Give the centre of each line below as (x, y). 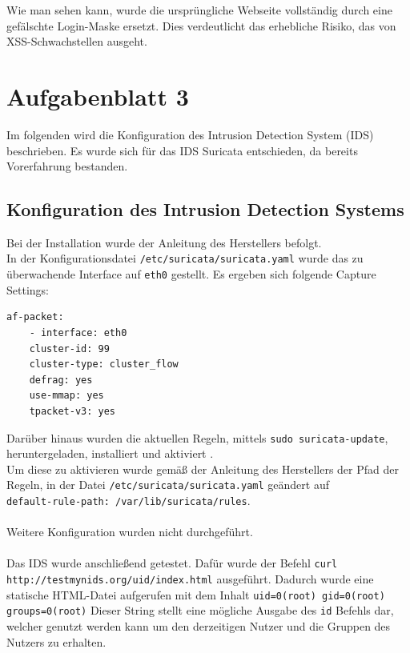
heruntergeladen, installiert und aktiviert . (110, 453)
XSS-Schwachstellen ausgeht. (77, 41)
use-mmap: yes (66, 396)
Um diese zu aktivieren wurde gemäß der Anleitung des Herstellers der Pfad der (203, 469)
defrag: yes (61, 380)
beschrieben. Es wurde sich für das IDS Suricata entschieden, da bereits (182, 150)
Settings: (28, 289)
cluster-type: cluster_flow (104, 365)
